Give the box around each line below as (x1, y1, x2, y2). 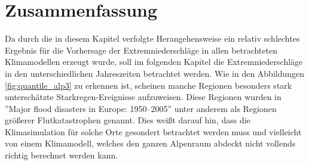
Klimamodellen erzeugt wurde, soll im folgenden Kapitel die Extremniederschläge (5, 55, 303, 68)
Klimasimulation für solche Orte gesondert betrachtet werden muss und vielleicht (5, 125, 302, 138)
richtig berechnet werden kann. (5, 149, 118, 161)
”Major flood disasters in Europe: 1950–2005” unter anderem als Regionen (5, 102, 277, 114)
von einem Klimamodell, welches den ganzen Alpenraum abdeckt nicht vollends (5, 137, 296, 150)
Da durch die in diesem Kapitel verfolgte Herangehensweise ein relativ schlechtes (5, 32, 300, 45)
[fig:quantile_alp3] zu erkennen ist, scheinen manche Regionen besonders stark (5, 79, 292, 91)
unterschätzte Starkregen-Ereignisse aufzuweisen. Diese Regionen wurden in (5, 91, 282, 103)
